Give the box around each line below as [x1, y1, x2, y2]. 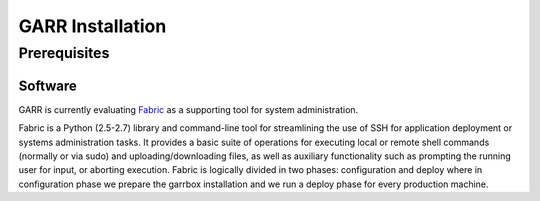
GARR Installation [18, 15, 167, 37]
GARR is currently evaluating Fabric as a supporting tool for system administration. [18, 103, 359, 115]
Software [18, 77, 77, 94]
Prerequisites [18, 44, 110, 62]
